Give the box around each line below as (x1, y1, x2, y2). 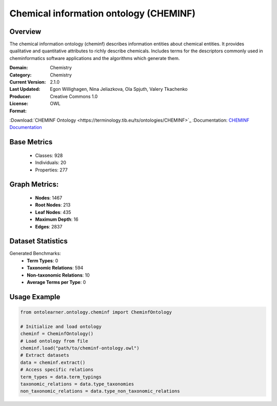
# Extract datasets (20, 352, 69, 358)
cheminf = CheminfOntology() (20, 331, 94, 337)
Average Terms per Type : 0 (27, 279, 86, 285)
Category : (9, 72, 32, 78)
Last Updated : (9, 86, 41, 92)
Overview (9, 27, 42, 36)
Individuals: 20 (35, 160, 67, 166)
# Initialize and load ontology (20, 323, 102, 330)
